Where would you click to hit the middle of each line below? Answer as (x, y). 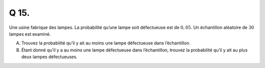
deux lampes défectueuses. (50, 57)
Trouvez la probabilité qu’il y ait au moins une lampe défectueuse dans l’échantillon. (106, 43)
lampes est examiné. (30, 34)
